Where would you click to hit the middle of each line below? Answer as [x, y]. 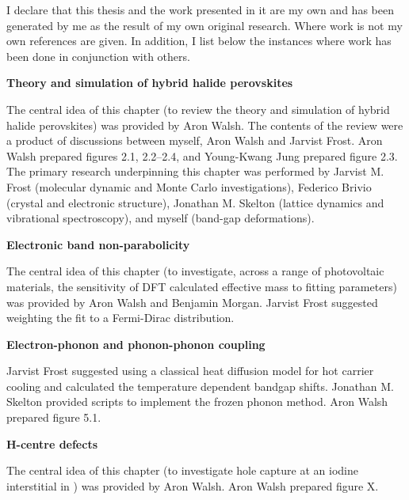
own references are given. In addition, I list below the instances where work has [199, 41]
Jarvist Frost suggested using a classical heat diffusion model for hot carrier [190, 371]
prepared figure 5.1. [54, 417]
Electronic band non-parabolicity [98, 244]
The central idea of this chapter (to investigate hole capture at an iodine [182, 470]
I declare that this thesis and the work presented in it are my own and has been [200, 9]
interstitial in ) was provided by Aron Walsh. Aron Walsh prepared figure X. [193, 485]
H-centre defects [52, 443]
